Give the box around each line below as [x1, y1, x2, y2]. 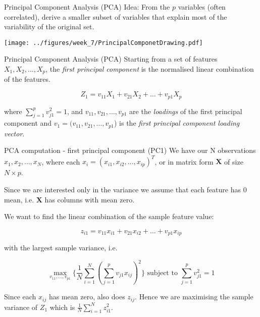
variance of [4, 301, 38, 312]
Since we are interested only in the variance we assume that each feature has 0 [4, 184, 247, 195]
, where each [41, 156, 80, 167]
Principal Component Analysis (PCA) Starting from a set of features [4, 54, 218, 64]
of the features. [4, 74, 50, 84]
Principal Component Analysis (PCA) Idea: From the [4, 2, 170, 12]
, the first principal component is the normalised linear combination [45, 64, 254, 74]
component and [4, 118, 52, 128]
